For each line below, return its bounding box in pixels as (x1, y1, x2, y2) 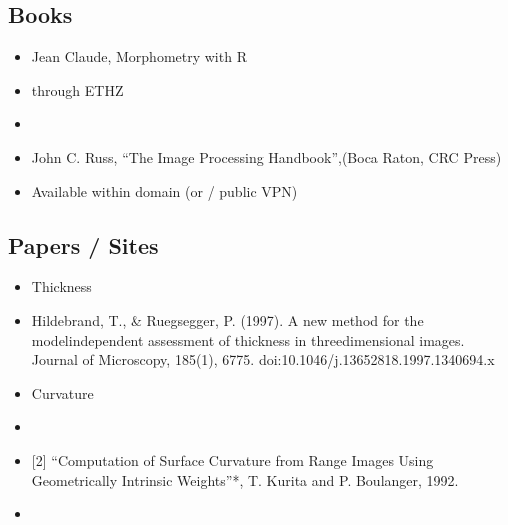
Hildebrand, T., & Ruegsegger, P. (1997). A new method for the (31, 309, 424, 330)
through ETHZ (31, 79, 124, 100)
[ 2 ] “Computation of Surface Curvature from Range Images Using (31, 449, 434, 470)
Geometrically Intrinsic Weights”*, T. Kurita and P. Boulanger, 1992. (31, 469, 459, 490)
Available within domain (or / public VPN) (31, 180, 298, 201)
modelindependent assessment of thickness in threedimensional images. (31, 329, 465, 350)
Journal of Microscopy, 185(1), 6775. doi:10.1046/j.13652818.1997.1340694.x (31, 349, 495, 370)
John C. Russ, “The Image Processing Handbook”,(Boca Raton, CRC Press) (31, 146, 502, 167)
